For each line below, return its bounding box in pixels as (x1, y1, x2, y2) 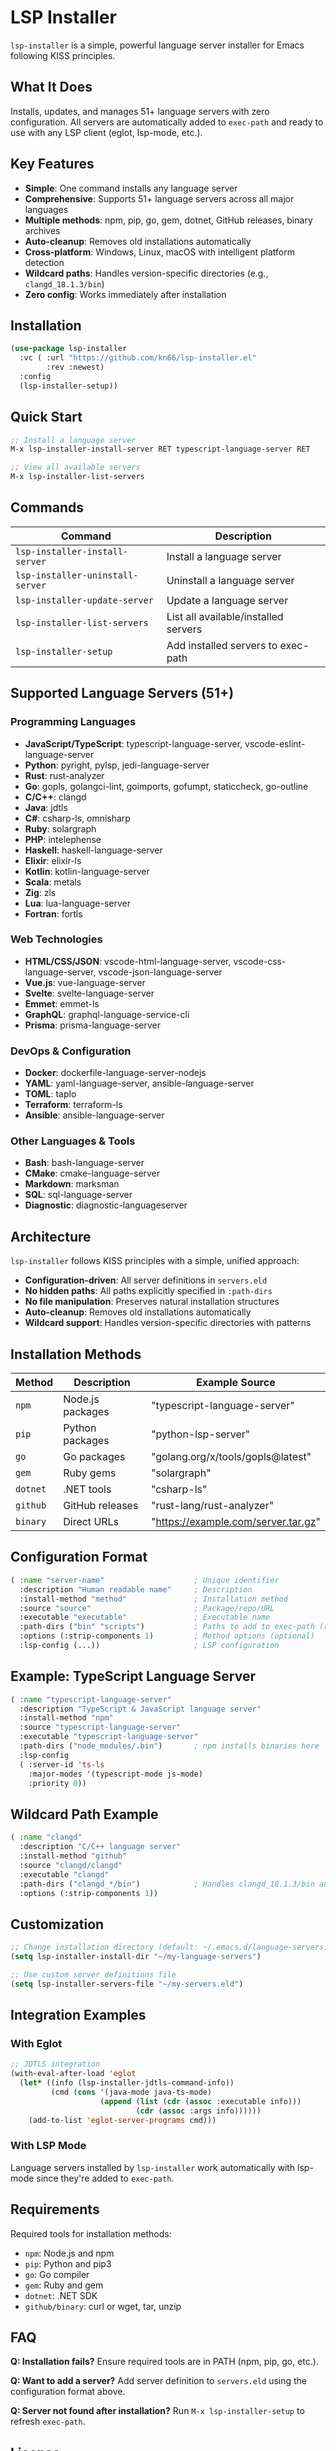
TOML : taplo (24, 1088, 77, 1100)
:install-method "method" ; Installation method (19, 1594, 288, 1604)
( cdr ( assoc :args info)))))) (135, 2106, 262, 2116)
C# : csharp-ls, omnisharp (24, 812, 131, 824)
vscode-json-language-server (98, 966, 223, 978)
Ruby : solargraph (24, 822, 97, 835)
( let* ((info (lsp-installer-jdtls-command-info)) (19, 2078, 235, 2088)
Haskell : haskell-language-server (24, 844, 163, 856)
